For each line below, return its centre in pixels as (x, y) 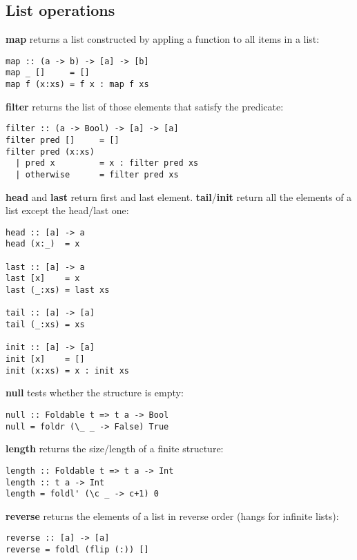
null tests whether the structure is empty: (95, 393)
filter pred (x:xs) (50, 152)
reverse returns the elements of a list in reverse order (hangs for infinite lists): (172, 515)
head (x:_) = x (43, 244)
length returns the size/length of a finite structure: (115, 448)
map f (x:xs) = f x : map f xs (77, 85)
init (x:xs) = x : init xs (67, 370)
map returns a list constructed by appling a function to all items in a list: (163, 39)
